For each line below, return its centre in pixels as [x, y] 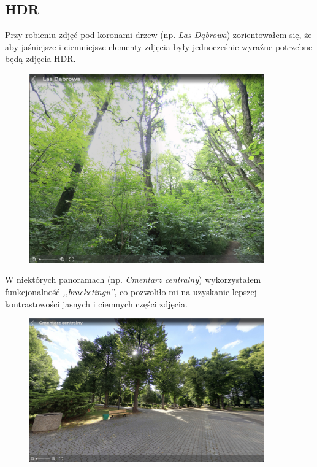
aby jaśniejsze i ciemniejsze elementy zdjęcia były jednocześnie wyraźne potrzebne [159, 46]
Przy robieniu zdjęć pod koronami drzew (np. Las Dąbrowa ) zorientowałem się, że [158, 35]
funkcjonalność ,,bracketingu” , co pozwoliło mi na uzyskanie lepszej [131, 291]
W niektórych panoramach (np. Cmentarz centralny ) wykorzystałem [133, 280]
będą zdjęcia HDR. [40, 59]
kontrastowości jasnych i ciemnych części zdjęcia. [96, 303]
